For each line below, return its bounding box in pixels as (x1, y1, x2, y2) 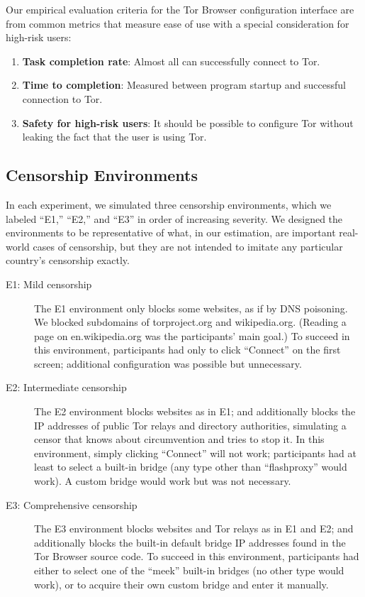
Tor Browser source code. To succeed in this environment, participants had (34, 549, 359, 564)
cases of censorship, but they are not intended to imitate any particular (33, 239, 343, 253)
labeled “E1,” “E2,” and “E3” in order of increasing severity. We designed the (6, 211, 343, 226)
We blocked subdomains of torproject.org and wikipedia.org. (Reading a (34, 314, 347, 329)
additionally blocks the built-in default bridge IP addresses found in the (34, 535, 346, 549)
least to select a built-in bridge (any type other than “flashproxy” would (34, 459, 347, 474)
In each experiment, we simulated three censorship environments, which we (6, 197, 332, 212)
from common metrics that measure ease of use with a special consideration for (6, 16, 349, 31)
